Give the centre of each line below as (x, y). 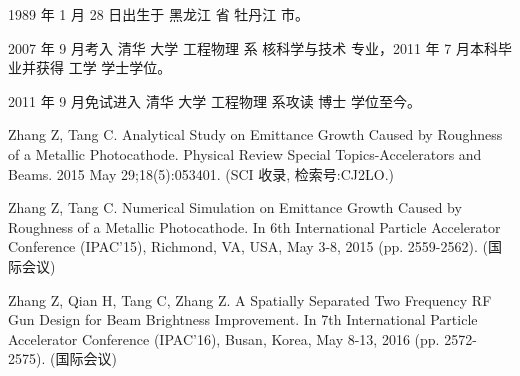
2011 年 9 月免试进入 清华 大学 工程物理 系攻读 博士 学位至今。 (214, 100)
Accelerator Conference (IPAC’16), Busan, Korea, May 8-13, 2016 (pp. (224, 338)
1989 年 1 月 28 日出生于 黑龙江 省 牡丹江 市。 (158, 14)
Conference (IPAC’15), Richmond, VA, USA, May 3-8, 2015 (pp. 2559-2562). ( (248, 246)
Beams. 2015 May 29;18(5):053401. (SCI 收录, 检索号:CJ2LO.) (201, 173)
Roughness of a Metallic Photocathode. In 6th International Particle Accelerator (254, 226)
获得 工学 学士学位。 (103, 67)
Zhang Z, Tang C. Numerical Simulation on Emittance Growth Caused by (235, 207)
